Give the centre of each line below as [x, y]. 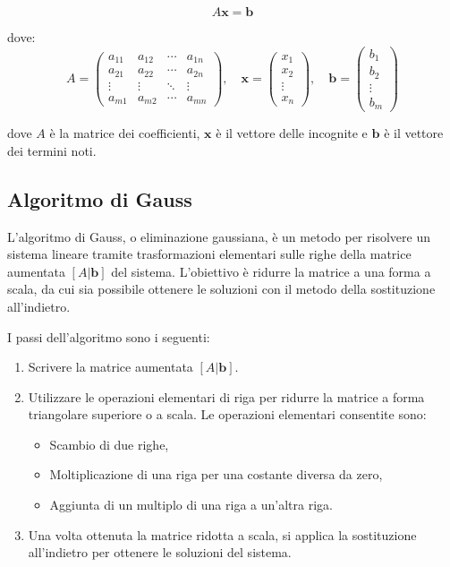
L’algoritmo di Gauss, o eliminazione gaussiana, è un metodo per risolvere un [219, 236]
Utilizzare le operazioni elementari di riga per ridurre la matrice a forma [226, 396]
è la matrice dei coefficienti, [125, 133]
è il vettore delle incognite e [292, 133]
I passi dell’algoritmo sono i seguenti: [109, 336]
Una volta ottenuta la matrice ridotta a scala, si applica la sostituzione [222, 534]
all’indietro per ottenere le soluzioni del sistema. [160, 552]
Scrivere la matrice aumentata [110, 367]
